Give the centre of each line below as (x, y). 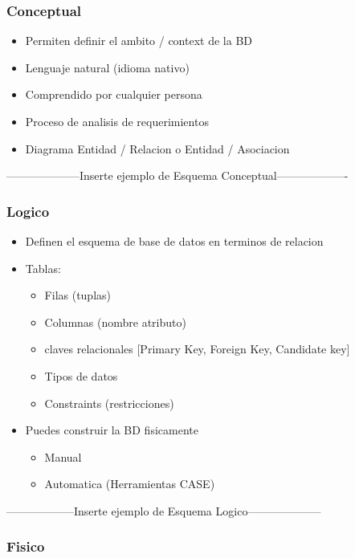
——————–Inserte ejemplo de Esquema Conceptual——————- (177, 175)
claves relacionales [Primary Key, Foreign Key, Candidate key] (197, 349)
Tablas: (43, 268)
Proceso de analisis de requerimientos (117, 121)
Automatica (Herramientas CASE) (130, 484)
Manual (63, 456)
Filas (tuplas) (78, 295)
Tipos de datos (81, 375)
